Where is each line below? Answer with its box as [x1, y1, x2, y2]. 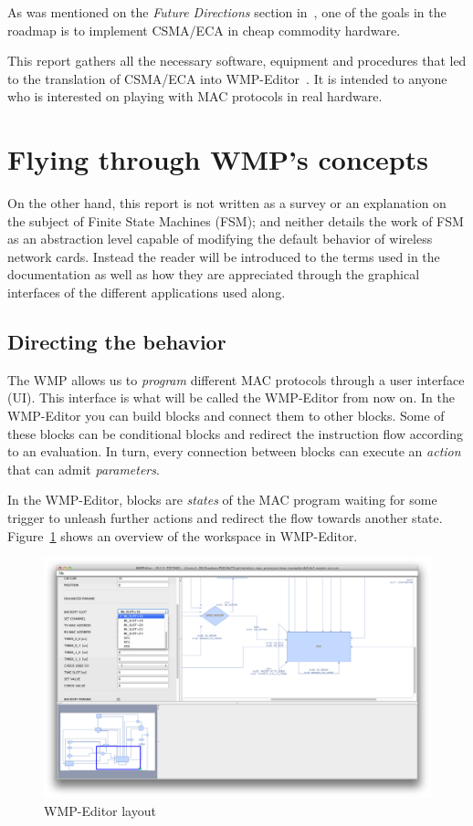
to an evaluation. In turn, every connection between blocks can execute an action [7, 442, 461, 461]
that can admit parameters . [7, 459, 160, 478]
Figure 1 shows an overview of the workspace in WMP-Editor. [7, 526, 358, 545]
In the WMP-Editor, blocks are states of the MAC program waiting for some [7, 490, 437, 509]
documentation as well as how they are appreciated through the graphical [7, 265, 420, 284]
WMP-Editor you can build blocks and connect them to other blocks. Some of [7, 406, 445, 425]
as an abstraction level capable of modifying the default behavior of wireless [7, 229, 433, 248]
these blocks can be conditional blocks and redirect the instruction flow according [7, 423, 464, 443]
